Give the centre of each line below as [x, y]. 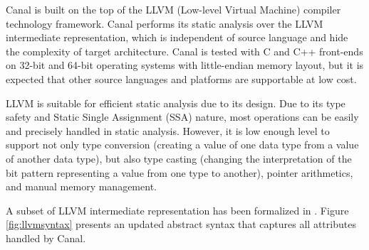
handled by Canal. [46, 238]
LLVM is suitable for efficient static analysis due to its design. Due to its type [176, 103]
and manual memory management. [81, 186]
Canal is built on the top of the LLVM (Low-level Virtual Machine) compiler [173, 9]
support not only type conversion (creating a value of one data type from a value [182, 145]
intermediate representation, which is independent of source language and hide [177, 37]
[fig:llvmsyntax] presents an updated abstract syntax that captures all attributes [181, 224]
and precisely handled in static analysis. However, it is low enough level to [168, 130]
